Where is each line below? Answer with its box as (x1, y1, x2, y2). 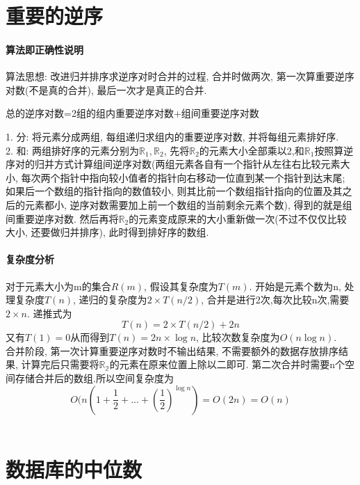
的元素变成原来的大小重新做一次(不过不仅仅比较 (129, 211, 347, 225)
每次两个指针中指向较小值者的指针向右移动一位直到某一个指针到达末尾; (21, 170, 345, 184)
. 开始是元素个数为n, (249, 278, 341, 293)
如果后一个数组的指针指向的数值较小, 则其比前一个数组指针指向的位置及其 (6, 184, 343, 198)
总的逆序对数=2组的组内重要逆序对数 (6, 106, 174, 120)
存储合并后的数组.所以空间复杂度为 (15, 371, 174, 385)
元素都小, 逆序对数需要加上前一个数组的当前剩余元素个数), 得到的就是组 (24, 197, 352, 212)
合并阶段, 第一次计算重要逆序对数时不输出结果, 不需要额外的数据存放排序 (6, 343, 339, 358)
